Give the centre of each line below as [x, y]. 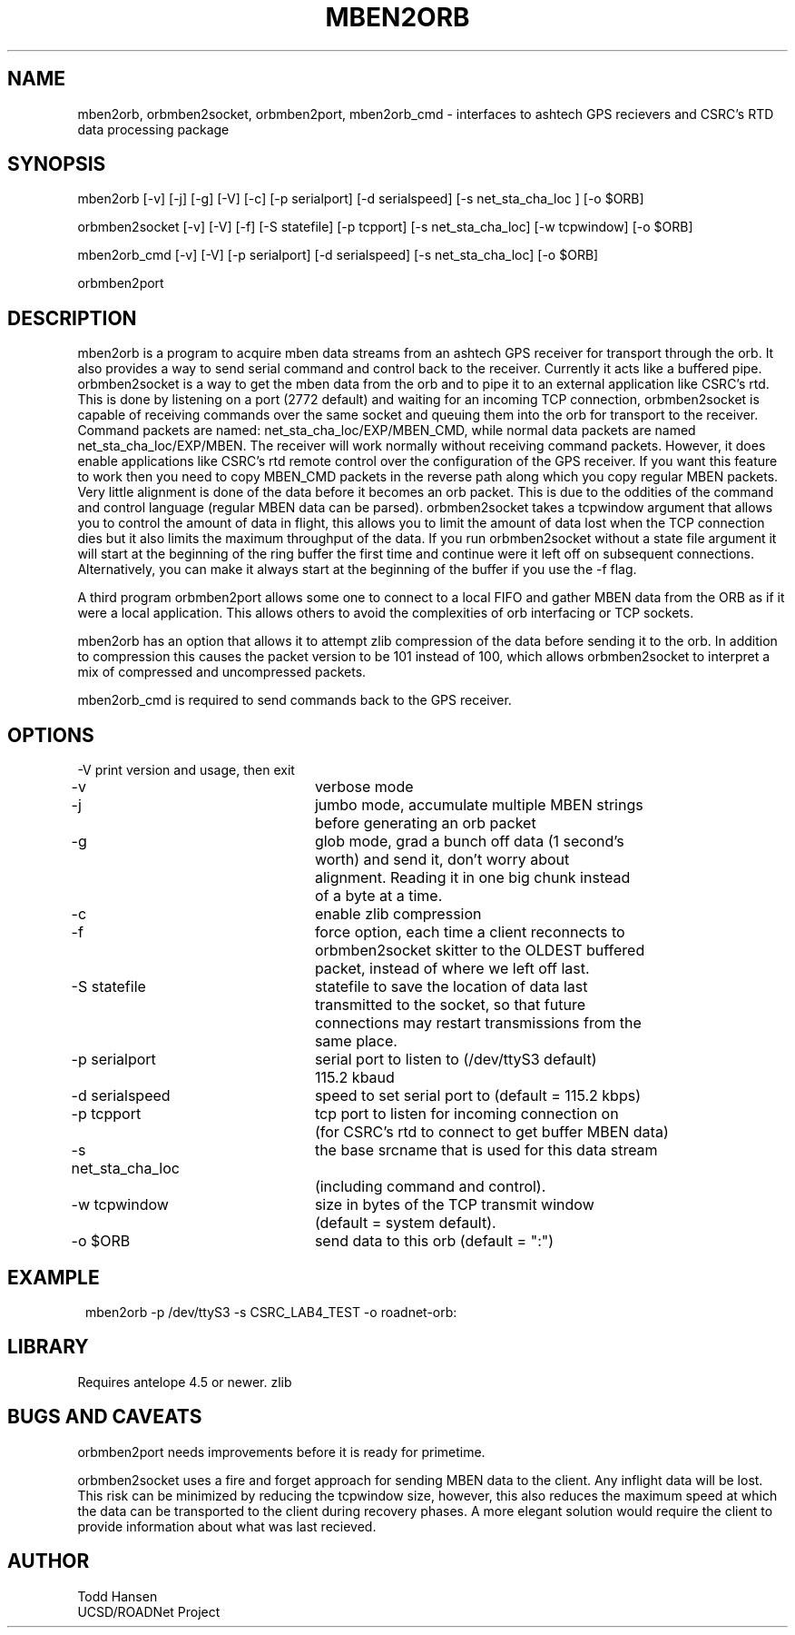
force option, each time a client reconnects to [470, 932]
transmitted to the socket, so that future [450, 1005]
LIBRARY [48, 1347]
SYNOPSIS [57, 164]
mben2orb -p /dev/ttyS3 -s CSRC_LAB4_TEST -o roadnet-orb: [271, 1312]
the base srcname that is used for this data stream [486, 1150]
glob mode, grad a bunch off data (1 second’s [469, 842]
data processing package [153, 129]
